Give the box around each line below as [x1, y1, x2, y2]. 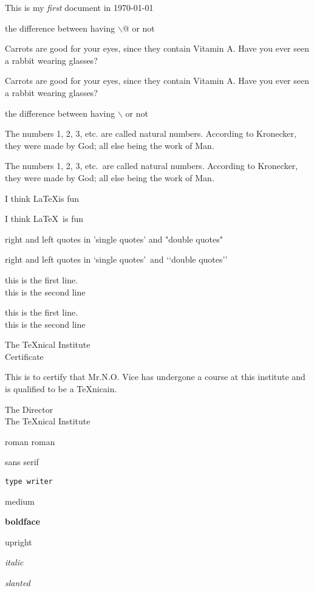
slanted [5, 576, 30, 589]
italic [5, 556, 24, 569]
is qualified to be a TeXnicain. [5, 382, 117, 395]
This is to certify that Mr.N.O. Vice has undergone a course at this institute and [5, 370, 305, 383]
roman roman [5, 435, 55, 448]
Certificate [5, 350, 44, 362]
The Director [5, 403, 53, 415]
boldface [5, 515, 41, 528]
